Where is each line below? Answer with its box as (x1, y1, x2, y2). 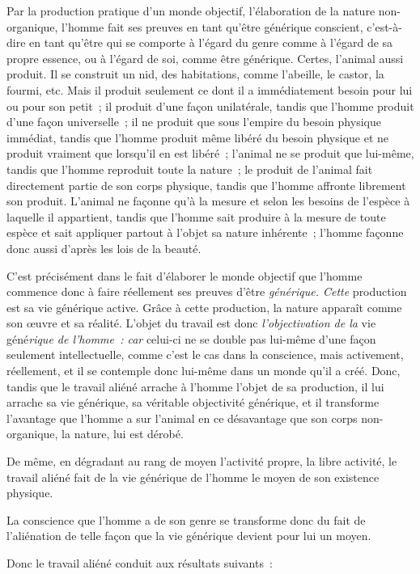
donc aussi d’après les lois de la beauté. (6, 239, 202, 256)
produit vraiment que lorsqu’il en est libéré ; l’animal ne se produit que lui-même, (6, 145, 414, 162)
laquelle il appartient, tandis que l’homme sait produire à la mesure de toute (6, 208, 386, 225)
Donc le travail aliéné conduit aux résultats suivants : (6, 555, 273, 571)
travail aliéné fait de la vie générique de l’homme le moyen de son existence (6, 468, 380, 485)
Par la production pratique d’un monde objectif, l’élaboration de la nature (6, 2, 375, 19)
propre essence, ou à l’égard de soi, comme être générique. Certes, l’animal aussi (6, 49, 404, 66)
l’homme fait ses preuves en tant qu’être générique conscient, (62, 18, 363, 35)
